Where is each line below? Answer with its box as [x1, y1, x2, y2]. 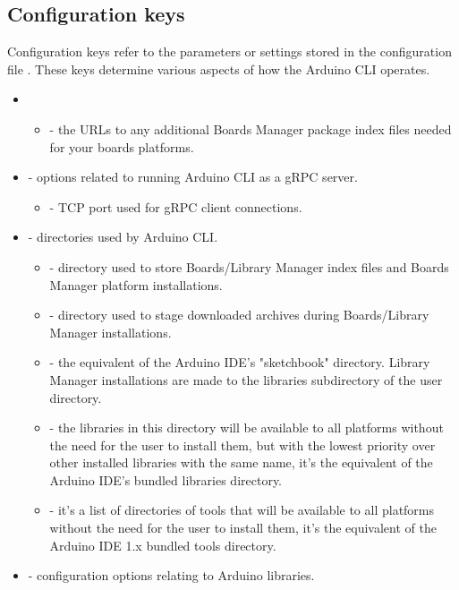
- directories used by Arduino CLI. [28, 227, 218, 246]
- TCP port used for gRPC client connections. [49, 197, 302, 216]
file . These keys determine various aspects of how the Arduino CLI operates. [7, 59, 430, 78]
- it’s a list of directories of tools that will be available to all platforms [49, 500, 435, 519]
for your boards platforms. [49, 137, 194, 156]
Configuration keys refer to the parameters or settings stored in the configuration [7, 42, 452, 61]
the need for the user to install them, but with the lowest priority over [49, 435, 436, 454]
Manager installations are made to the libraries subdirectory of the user [49, 370, 443, 389]
